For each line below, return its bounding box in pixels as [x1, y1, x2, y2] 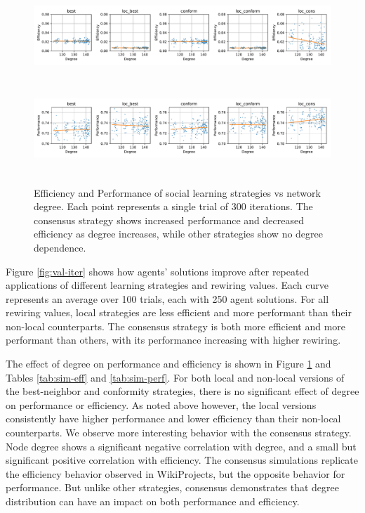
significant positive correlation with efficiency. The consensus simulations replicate [6, 453, 358, 467]
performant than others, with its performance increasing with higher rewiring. [6, 332, 341, 347]
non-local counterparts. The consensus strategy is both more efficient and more [6, 318, 346, 333]
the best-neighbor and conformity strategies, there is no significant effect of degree [6, 384, 359, 398]
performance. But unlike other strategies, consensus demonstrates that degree [6, 480, 339, 495]
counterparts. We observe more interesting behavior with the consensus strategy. [6, 425, 352, 440]
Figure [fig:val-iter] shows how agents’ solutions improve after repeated [6, 264, 310, 278]
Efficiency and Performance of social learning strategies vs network [34, 185, 321, 200]
